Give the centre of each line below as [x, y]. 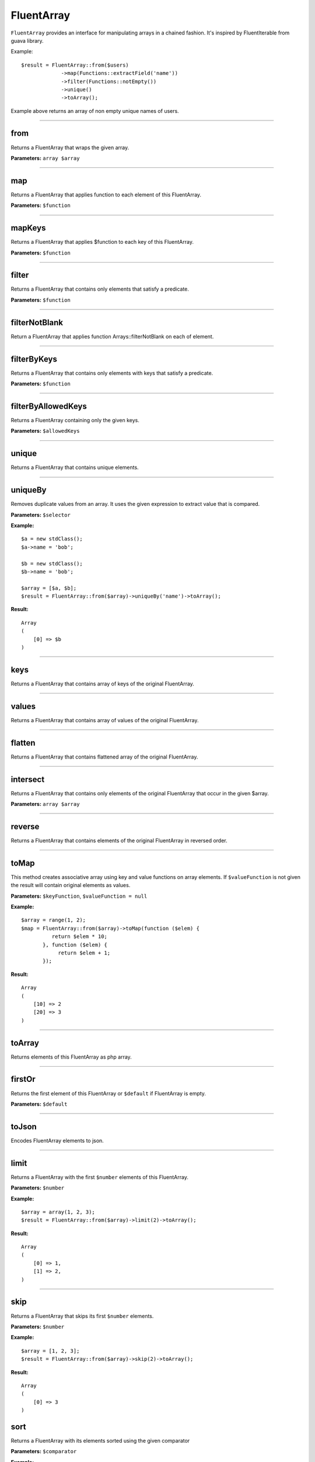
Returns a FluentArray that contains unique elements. [75, 467]
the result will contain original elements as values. [71, 885]
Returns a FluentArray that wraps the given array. [70, 147]
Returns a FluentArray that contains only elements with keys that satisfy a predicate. [112, 373]
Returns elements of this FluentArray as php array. [71, 1057]
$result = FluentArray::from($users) [75, 65]
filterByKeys [34, 359]
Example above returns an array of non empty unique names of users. [95, 111]
